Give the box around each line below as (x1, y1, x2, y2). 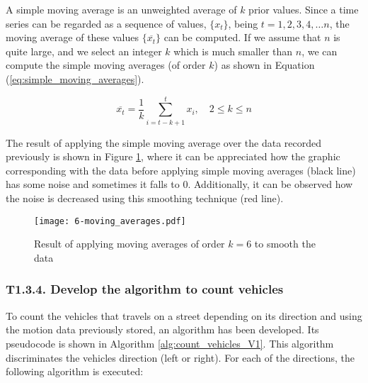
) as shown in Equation (214, 57, 315, 72)
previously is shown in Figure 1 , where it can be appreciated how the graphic (6, 149, 340, 164)
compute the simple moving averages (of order (6, 57, 206, 72)
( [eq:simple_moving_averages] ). (6, 71, 144, 86)
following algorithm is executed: (6, 364, 144, 379)
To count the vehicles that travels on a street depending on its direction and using (6, 308, 362, 323)
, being (228, 16, 258, 30)
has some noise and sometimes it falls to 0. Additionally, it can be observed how (6, 177, 353, 191)
